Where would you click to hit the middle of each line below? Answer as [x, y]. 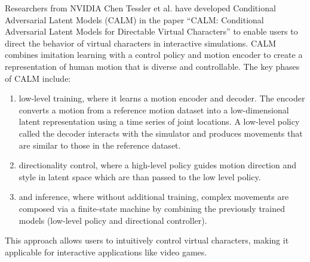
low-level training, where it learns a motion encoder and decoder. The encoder [162, 98]
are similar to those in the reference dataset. [100, 145]
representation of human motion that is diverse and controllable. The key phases [152, 66]
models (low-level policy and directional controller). [113, 220]
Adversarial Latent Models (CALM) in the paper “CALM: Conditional [134, 19]
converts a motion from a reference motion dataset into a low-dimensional [154, 110]
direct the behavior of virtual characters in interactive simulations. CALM [141, 43]
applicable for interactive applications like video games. [106, 252]
